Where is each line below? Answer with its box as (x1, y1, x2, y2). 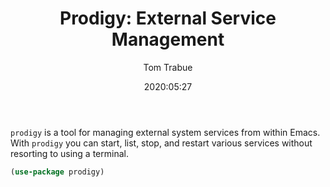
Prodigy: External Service (59, 7, 277, 30)
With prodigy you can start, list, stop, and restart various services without (10, 137, 313, 149)
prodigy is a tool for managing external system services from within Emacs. (10, 126, 321, 138)
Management (111, 28, 225, 51)
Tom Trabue (143, 61, 193, 73)
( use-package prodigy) (10, 167, 105, 177)
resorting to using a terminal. (10, 147, 129, 159)
